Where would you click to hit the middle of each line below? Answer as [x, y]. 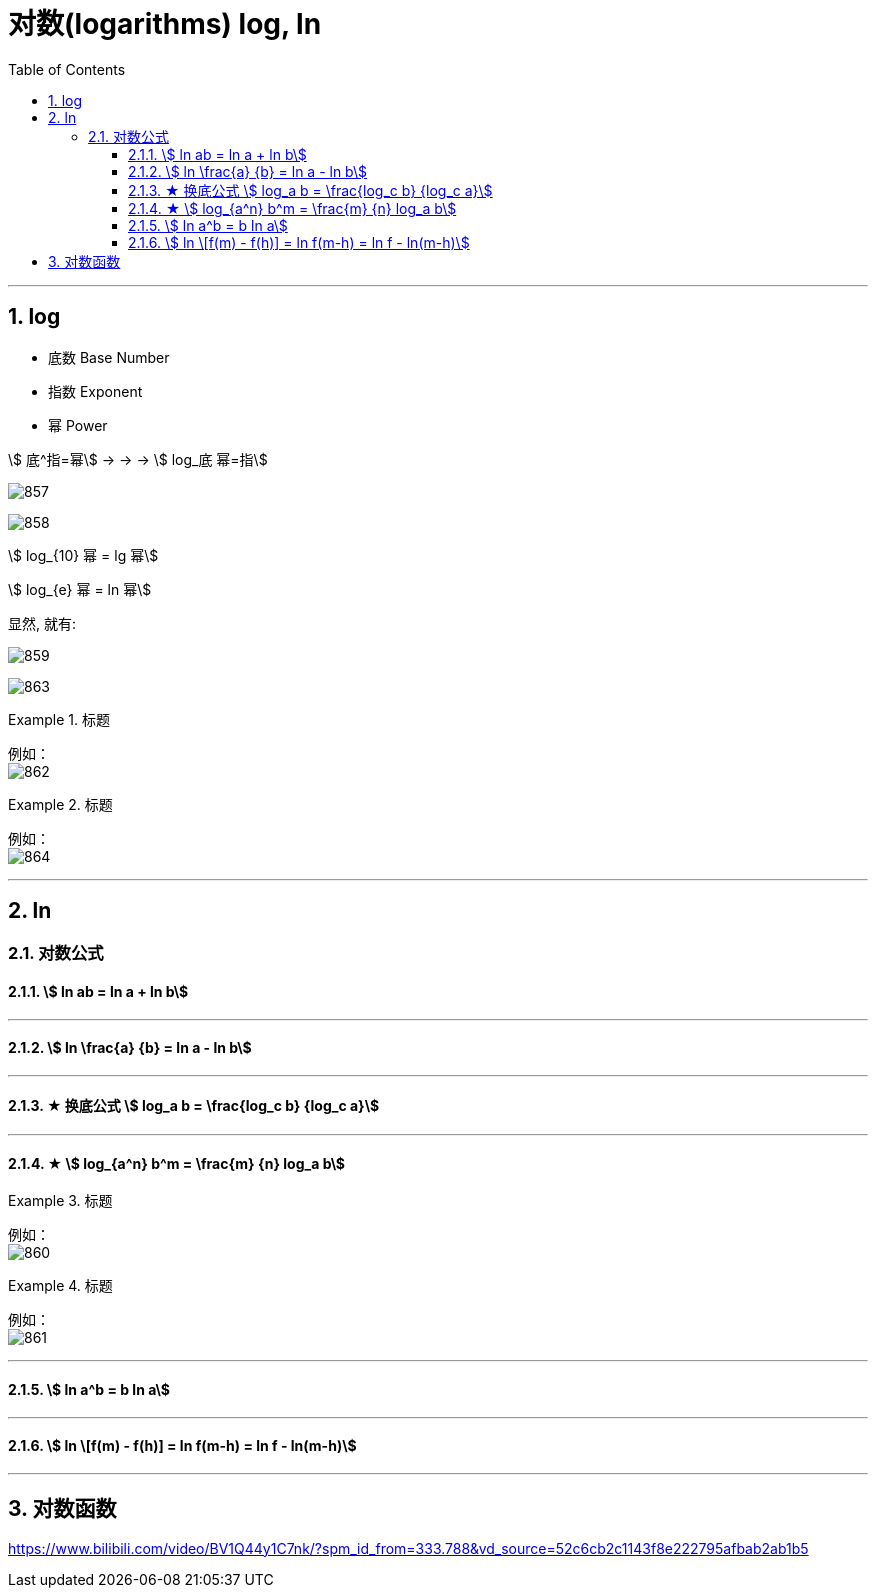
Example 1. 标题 [59, 719]
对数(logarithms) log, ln [165, 24]
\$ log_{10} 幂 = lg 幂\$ [83, 555]
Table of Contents [67, 69]
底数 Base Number [109, 357]
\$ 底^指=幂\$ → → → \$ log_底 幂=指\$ [138, 459]
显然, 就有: [42, 623]
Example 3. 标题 [60, 1201]
